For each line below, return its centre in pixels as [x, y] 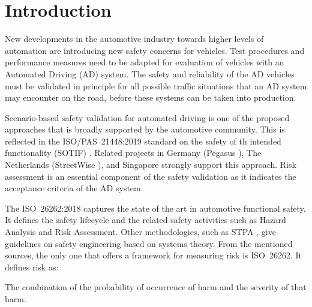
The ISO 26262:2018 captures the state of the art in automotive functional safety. [155, 208]
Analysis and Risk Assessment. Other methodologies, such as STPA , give [140, 232]
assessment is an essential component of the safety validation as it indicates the [151, 176]
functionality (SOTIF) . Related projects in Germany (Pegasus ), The [133, 153]
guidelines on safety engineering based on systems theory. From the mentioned [149, 243]
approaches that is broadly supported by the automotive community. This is [145, 129]
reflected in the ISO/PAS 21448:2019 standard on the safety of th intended [143, 141]
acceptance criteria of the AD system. [74, 188]
